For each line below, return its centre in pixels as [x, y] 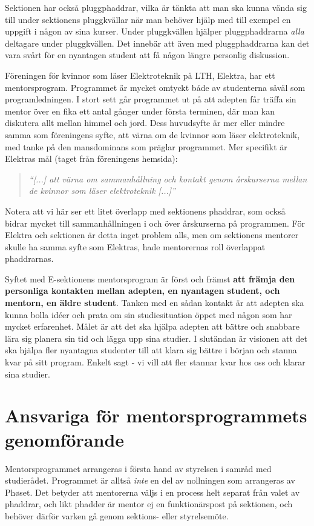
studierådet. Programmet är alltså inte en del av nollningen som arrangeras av [150, 480]
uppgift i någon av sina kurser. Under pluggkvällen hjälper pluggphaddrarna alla [155, 31]
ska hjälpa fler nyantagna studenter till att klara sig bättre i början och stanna [151, 350]
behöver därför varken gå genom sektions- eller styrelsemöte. [117, 515]
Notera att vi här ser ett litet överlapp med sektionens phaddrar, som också [145, 211]
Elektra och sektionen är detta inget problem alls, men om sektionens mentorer [152, 235]
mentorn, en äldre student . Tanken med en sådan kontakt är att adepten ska [155, 303]
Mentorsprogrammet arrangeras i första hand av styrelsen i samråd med [138, 468]
